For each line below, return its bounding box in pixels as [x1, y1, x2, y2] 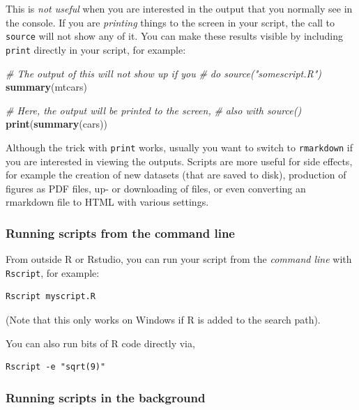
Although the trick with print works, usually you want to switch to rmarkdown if [6, 139, 353, 154]
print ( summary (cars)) [6, 116, 107, 131]
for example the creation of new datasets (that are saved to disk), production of [6, 167, 346, 182]
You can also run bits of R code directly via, [6, 335, 195, 350]
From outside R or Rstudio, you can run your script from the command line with [6, 252, 352, 266]
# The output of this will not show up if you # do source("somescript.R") [6, 66, 322, 80]
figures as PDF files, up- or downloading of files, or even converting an [6, 181, 306, 195]
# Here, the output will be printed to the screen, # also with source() [6, 102, 302, 117]
